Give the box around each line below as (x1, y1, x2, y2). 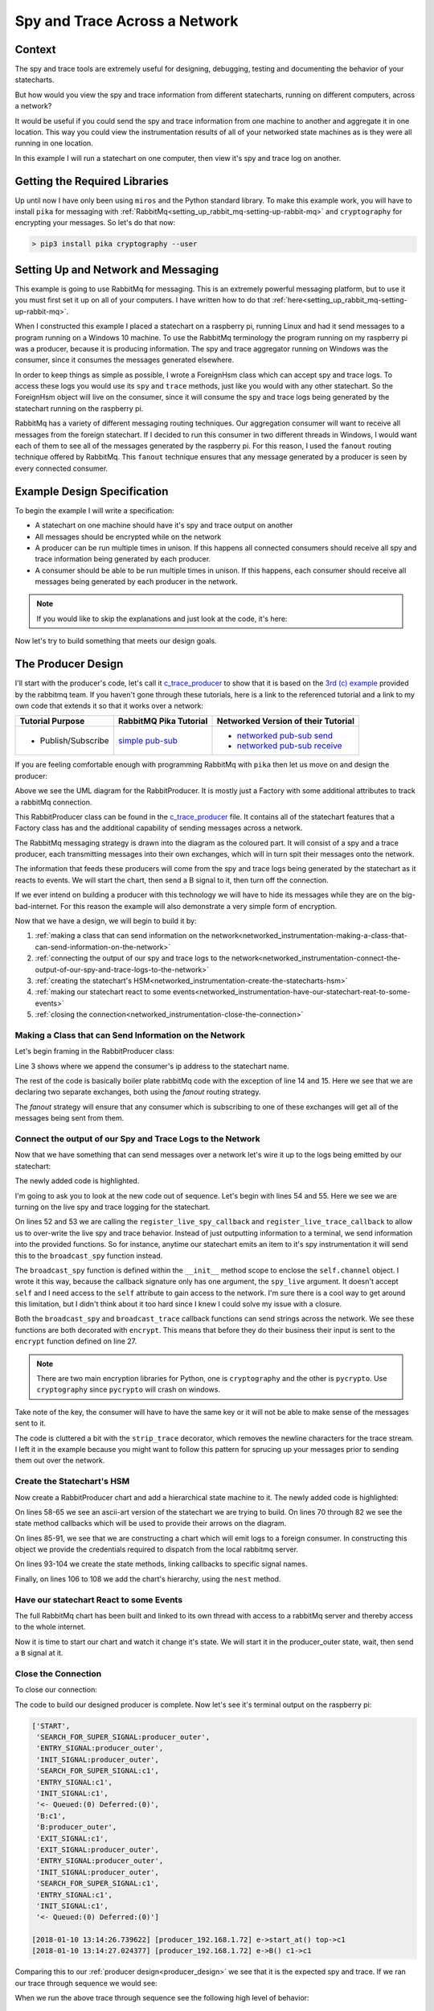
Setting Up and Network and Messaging (14, 262, 219, 277)
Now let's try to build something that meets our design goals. (14, 636, 217, 646)
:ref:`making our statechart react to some (35, 987, 172, 997)
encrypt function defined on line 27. (14, 1336, 137, 1347)
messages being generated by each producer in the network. (35, 577, 238, 586)
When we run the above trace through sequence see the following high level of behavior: (14, 1993, 309, 2003)
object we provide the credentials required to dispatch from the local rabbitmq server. (14, 1544, 299, 1554)
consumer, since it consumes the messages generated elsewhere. (14, 355, 235, 365)
